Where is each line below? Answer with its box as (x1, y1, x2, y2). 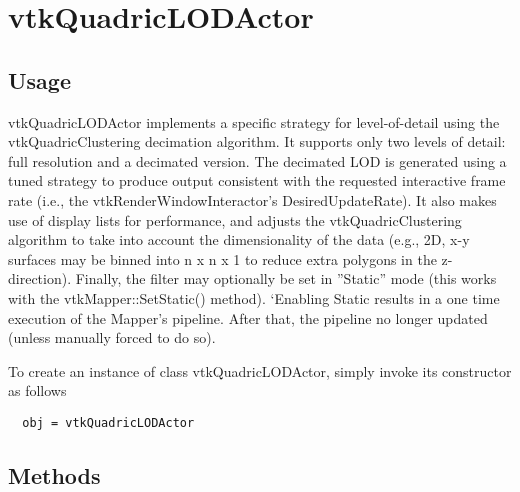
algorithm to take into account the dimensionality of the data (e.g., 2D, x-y (8, 229, 470, 250)
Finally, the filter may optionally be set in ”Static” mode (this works (75, 268, 497, 289)
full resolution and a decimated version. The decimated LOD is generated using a (8, 150, 507, 171)
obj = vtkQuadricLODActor (22, 415, 195, 430)
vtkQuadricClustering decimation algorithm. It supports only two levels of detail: (8, 131, 506, 152)
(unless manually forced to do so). (8, 327, 216, 348)
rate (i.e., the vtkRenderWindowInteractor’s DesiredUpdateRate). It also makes (8, 189, 497, 210)
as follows (8, 380, 67, 401)
